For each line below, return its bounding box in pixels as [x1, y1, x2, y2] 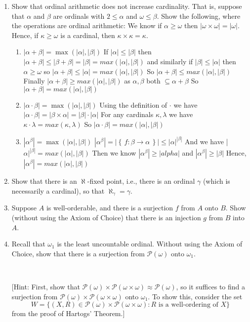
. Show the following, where [157, 10, 241, 21]
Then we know [92, 148, 136, 158]
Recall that [11, 239, 45, 249]
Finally [23, 76, 45, 86]
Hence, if [11, 30, 39, 40]
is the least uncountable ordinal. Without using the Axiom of [57, 239, 243, 249]
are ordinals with [53, 10, 105, 21]
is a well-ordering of [158, 301, 218, 309]
